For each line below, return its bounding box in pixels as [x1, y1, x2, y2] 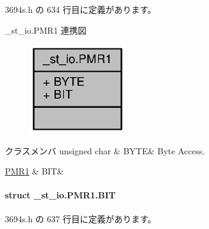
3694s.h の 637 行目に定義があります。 [5, 212, 156, 225]
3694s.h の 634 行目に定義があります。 [5, 3, 156, 15]
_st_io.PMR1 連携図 [5, 23, 87, 36]
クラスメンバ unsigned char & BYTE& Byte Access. [5, 144, 205, 157]
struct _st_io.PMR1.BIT [5, 189, 116, 201]
